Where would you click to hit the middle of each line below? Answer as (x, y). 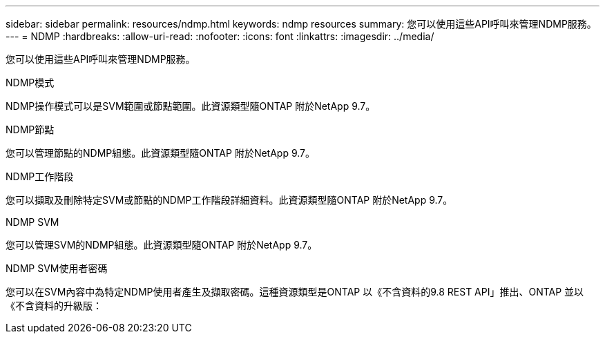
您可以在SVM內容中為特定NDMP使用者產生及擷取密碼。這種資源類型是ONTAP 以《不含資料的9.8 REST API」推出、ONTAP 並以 (295, 292)
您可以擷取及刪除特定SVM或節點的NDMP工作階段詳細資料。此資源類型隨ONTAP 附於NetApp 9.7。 (229, 200)
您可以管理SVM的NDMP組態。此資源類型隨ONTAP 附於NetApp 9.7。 (162, 245)
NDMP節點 (30, 129)
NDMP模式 (30, 83)
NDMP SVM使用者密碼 (57, 268)
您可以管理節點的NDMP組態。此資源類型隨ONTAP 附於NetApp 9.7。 (160, 153)
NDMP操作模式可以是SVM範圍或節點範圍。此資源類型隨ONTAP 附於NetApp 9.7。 (191, 106)
